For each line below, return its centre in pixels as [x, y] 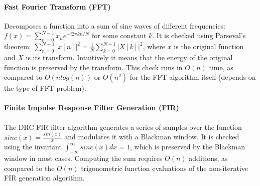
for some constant [119, 35]
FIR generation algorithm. [44, 178]
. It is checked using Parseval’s [199, 35]
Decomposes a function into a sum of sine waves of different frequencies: [115, 25]
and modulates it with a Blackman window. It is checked [152, 137]
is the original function [209, 46]
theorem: [18, 46]
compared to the [29, 168]
